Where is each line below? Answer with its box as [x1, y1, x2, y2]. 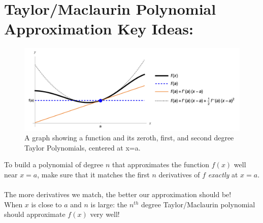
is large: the [90, 199, 127, 209]
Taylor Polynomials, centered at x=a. [24, 142, 141, 153]
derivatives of [158, 169, 200, 179]
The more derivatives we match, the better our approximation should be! [4, 189, 232, 200]
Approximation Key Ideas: [4, 18, 194, 39]
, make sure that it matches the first [37, 169, 150, 179]
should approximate [4, 209, 65, 219]
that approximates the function [112, 159, 210, 170]
